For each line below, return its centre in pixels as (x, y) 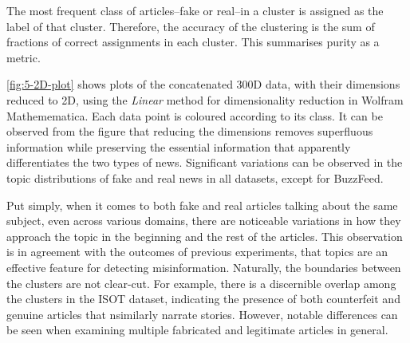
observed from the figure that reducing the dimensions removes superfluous (190, 131)
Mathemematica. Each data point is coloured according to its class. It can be (195, 115)
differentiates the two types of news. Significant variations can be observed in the (205, 162)
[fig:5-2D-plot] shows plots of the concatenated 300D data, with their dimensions (203, 84)
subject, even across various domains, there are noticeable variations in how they (204, 221)
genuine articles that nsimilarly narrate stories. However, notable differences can (202, 314)
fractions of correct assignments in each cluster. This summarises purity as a (193, 42)
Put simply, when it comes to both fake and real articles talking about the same (202, 205)
